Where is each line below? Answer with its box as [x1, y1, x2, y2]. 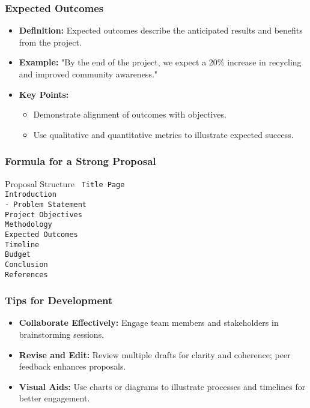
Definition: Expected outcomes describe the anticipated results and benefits [19, 24, 303, 37]
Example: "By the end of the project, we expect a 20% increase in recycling [19, 56, 302, 68]
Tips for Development [5, 293, 113, 308]
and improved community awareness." [19, 68, 158, 80]
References [5, 270, 48, 279]
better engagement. [19, 392, 90, 404]
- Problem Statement [5, 200, 87, 209]
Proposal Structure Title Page [5, 177, 125, 190]
